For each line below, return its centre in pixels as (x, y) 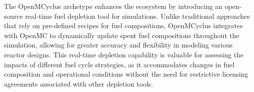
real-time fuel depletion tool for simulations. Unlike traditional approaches (137, 16)
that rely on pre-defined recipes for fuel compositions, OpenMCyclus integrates (124, 25)
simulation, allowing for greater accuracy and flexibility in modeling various (118, 45)
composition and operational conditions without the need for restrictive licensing (126, 74)
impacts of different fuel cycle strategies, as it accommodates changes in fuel (119, 64)
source (14, 16)
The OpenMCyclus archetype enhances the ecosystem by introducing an (113, 6)
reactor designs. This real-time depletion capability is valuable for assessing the (124, 54)
